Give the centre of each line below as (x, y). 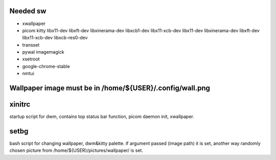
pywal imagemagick (43, 52)
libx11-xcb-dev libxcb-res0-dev (55, 38)
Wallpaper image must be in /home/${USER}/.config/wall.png (110, 88)
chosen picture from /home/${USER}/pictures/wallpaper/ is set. (76, 150)
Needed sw (28, 11)
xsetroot (31, 59)
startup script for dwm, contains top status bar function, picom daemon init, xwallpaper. (102, 117)
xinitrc (20, 105)
